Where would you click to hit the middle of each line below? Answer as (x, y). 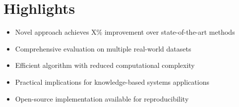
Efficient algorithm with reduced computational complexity (105, 65)
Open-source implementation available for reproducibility (102, 98)
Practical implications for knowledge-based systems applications (112, 81)
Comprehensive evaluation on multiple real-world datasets (103, 48)
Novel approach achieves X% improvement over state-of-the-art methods (125, 32)
